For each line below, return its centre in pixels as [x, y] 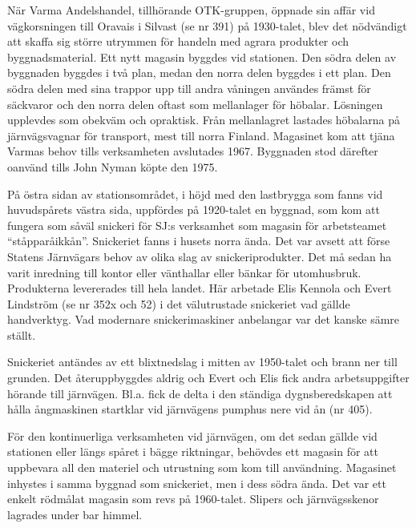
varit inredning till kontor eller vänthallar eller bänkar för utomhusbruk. [184, 272]
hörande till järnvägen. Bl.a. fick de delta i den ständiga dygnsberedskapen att [200, 393]
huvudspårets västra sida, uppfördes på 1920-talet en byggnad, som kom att [194, 210]
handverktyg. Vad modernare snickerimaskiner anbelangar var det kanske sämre [204, 319]
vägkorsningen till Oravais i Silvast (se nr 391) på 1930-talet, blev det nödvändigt [207, 25]
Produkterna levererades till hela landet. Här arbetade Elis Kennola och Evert [200, 288]
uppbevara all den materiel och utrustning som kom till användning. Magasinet [202, 468]
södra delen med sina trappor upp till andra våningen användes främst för [189, 88]
